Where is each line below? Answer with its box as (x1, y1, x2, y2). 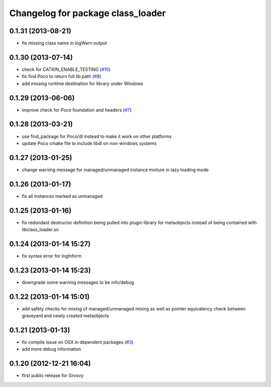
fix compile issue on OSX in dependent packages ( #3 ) (22, 339, 134, 345)
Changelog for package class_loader (9, 8, 166, 19)
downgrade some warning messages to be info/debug (22, 279, 134, 285)
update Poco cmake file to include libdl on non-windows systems (22, 140, 157, 146)
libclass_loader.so (22, 226, 59, 233)
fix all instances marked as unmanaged (22, 193, 103, 199)
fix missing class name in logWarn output (22, 40, 107, 46)
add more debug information (22, 346, 81, 352)
